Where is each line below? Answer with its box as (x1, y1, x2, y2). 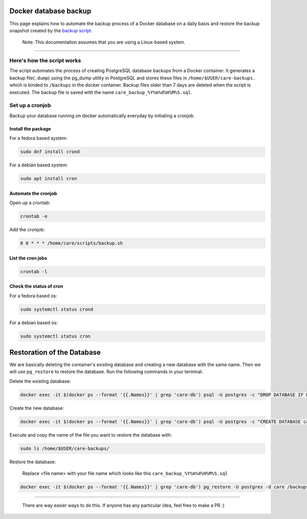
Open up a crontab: (9, 200, 51, 206)
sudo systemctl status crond (20, 306, 94, 312)
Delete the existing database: (9, 378, 71, 384)
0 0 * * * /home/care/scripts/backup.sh (20, 241, 123, 246)
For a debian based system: (9, 162, 69, 168)
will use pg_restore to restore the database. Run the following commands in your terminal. (9, 369, 203, 375)
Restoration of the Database (9, 348, 101, 357)
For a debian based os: (9, 319, 58, 326)
